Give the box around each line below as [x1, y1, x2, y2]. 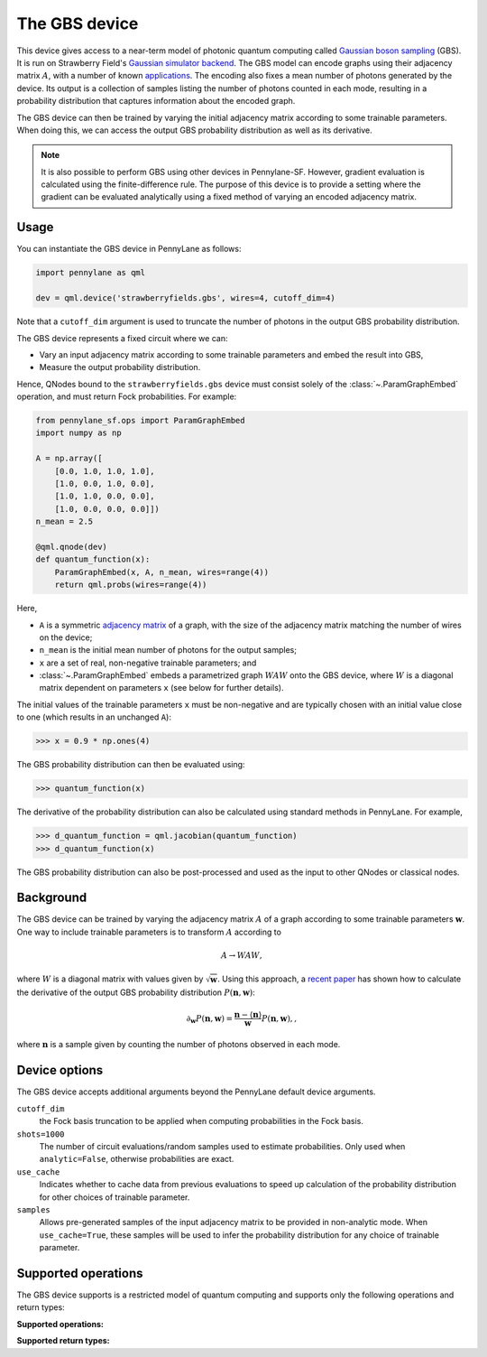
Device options [16, 1063, 104, 1078]
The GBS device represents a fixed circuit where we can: [16, 332, 228, 343]
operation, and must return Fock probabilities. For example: [16, 391, 237, 402]
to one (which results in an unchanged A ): [16, 711, 171, 722]
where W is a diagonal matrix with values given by [16, 973, 204, 984]
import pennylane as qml [35, 267, 146, 278]
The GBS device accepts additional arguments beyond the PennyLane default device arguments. [16, 1086, 376, 1097]
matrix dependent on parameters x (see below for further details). [39, 683, 284, 693]
